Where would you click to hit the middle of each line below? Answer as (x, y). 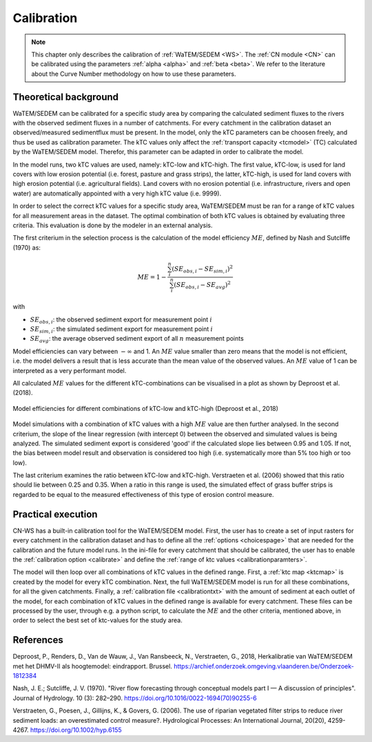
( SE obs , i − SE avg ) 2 (202, 285)
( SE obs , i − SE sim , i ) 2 (203, 269)
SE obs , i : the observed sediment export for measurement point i (121, 320)
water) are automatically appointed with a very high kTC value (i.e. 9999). (117, 193)
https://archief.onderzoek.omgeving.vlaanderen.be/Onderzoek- (263, 666)
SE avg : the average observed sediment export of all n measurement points (137, 339)
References (38, 640)
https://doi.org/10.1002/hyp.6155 (76, 730)
